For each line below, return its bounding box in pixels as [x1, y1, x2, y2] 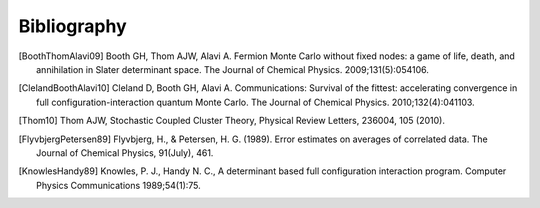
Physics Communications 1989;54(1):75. [36, 179, 202, 191]
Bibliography [18, 15, 127, 37]
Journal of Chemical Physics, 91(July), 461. [36, 146, 214, 159]
